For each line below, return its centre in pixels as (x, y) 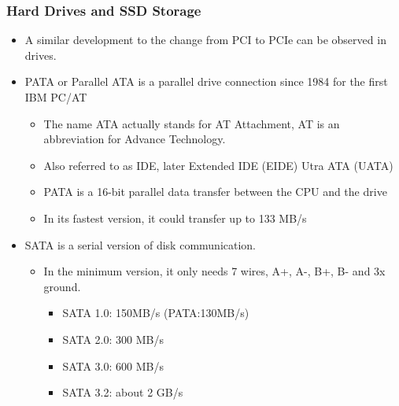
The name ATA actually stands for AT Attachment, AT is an (192, 123)
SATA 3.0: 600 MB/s (113, 365)
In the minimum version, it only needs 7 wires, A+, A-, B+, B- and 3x (214, 271)
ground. (62, 286)
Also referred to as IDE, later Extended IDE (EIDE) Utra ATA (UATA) (218, 165)
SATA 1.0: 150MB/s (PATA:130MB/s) (156, 313)
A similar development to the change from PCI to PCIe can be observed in (205, 40)
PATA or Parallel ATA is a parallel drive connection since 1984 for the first (206, 81)
